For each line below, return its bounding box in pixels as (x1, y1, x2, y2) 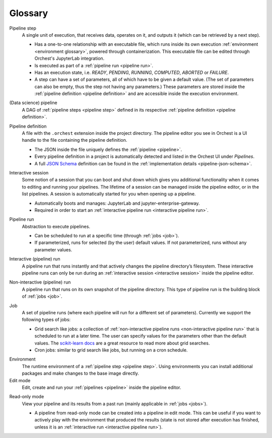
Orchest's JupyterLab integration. (34, 55, 105, 61)
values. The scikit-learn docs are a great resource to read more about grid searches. (34, 340, 210, 346)
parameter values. (34, 246, 73, 252)
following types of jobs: (22, 317, 71, 323)
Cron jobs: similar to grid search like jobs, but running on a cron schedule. (34, 347, 188, 353)
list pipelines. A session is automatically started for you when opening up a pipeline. (22, 191, 196, 197)
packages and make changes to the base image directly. (22, 370, 140, 377)
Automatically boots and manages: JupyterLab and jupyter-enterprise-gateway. (34, 200, 200, 206)
